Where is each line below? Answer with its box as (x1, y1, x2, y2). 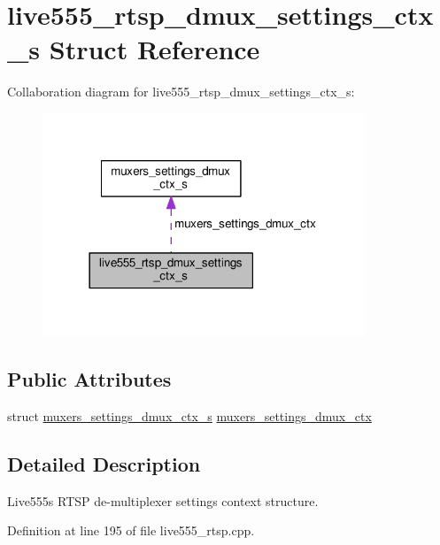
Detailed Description (7, 449, 201, 477)
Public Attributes (7, 365, 172, 392)
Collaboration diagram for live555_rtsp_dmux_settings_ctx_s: (7, 82, 355, 101)
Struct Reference (49, 31, 260, 67)
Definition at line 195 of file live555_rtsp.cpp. (7, 521, 255, 540)
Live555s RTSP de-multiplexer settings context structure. (7, 491, 319, 510)
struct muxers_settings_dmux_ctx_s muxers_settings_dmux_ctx (7, 406, 372, 425)
